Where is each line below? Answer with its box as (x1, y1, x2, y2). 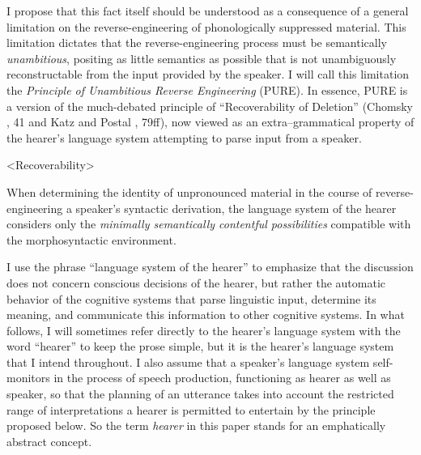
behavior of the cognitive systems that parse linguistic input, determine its (6, 290, 376, 307)
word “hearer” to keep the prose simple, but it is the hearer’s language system (6, 338, 394, 355)
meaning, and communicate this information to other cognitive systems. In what (6, 306, 405, 323)
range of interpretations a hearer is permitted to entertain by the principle (6, 401, 376, 418)
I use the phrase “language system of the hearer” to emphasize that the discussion (6, 258, 414, 275)
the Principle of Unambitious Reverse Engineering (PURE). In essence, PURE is (6, 81, 408, 98)
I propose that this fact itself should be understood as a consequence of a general (6, 2, 409, 19)
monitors (6, 369, 50, 386)
